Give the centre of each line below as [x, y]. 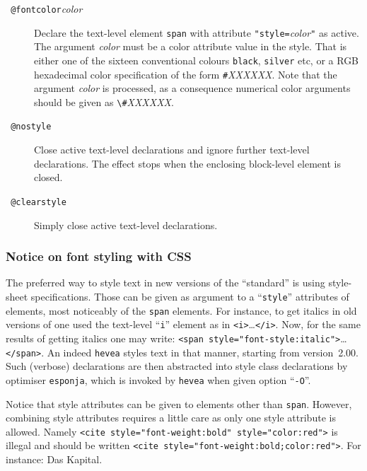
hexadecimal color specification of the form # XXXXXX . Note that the [186, 74]
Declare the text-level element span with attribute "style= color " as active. [197, 32]
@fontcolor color [47, 8]
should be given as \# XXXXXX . [104, 101]
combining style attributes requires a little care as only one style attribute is [171, 418]
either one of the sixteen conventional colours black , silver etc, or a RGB [197, 60]
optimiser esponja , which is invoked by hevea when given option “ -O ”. [158, 379]
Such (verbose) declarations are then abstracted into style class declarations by [177, 366]
